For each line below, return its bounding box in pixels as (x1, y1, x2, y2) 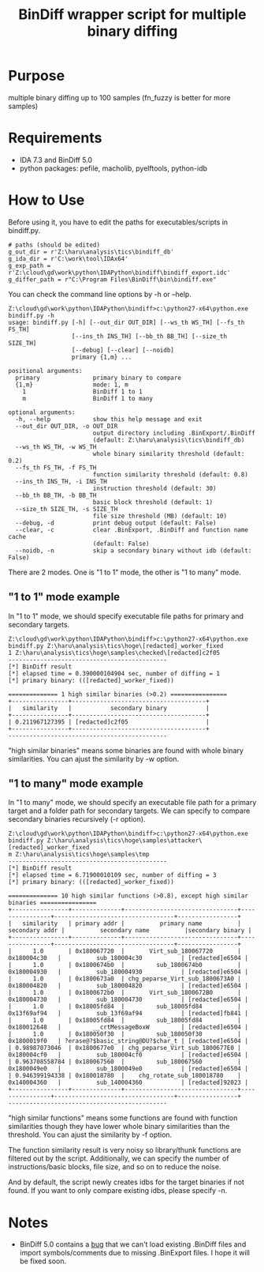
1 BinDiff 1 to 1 (22, 387, 143, 396)
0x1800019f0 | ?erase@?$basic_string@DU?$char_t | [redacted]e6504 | (8, 1037, 248, 1045)
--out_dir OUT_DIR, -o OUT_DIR (15, 422, 118, 430)
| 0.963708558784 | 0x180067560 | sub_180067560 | (8, 1058, 242, 1066)
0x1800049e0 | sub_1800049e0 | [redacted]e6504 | (8, 1065, 248, 1073)
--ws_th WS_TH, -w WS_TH (15, 442, 97, 451)
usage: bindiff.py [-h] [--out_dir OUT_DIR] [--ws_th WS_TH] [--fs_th (8, 318, 245, 326)
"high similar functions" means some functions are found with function (8, 1113, 238, 1123)
